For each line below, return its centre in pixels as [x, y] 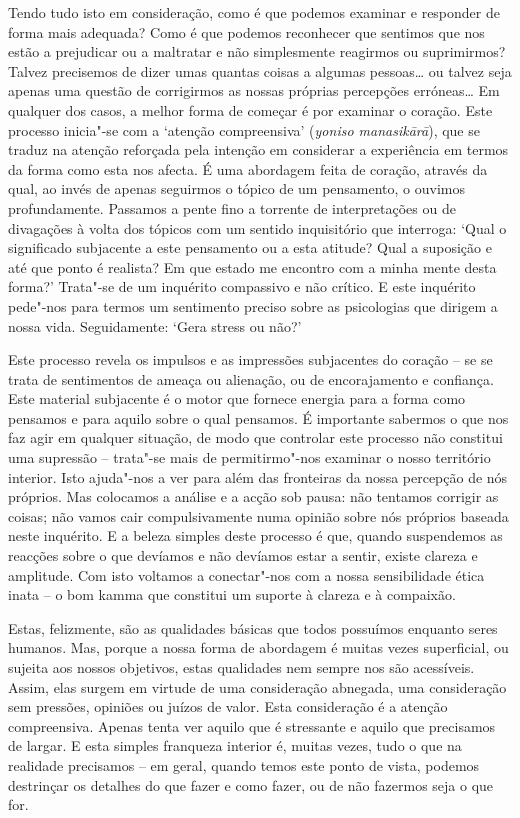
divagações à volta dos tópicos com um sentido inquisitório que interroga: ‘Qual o [257, 227]
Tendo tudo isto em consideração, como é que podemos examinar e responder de [254, 12]
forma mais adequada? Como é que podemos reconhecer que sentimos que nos [246, 31]
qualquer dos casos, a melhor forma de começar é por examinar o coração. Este [250, 109]
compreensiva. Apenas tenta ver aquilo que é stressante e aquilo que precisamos [252, 725]
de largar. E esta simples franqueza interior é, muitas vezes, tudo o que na [235, 745]
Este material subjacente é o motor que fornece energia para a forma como [237, 398]
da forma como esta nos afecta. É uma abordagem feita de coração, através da [248, 168]
